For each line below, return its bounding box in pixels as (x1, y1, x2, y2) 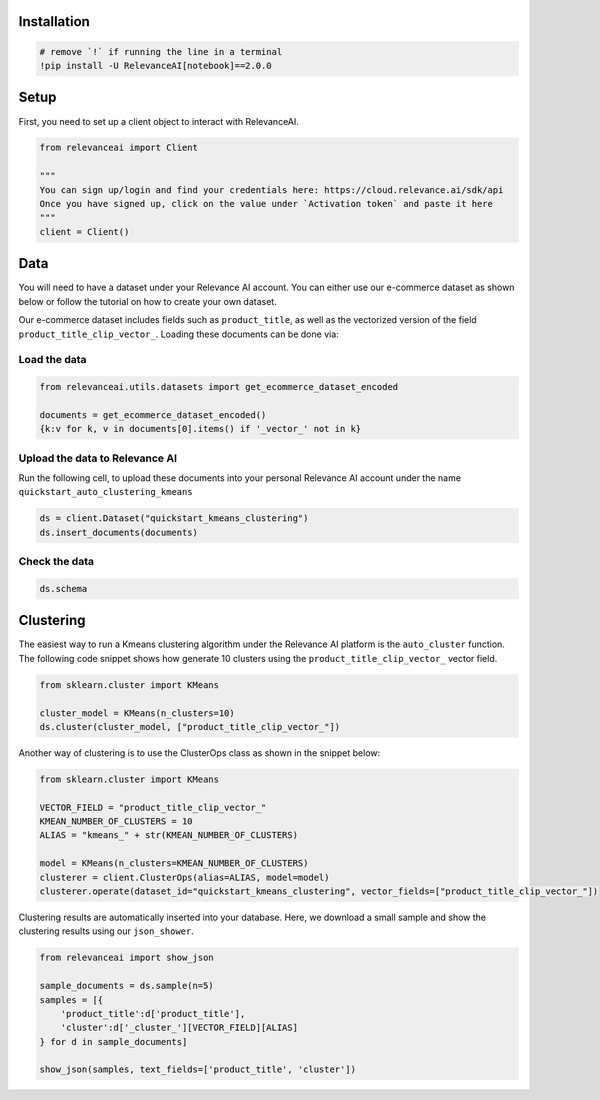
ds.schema (39, 583, 88, 594)
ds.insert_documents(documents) (39, 526, 199, 538)
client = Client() (39, 226, 130, 237)
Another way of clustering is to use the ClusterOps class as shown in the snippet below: (18, 746, 381, 759)
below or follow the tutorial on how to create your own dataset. (18, 295, 277, 307)
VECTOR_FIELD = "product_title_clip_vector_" (39, 801, 267, 813)
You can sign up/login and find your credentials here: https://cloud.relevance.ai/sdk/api (39, 184, 504, 195)
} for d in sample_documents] (39, 1036, 188, 1047)
